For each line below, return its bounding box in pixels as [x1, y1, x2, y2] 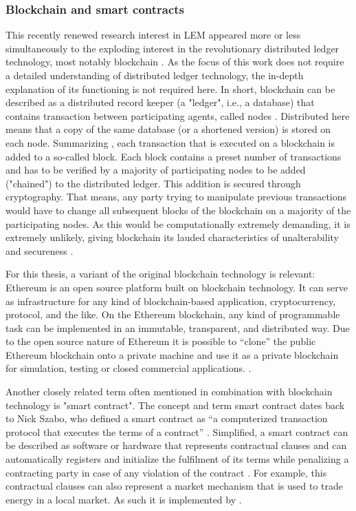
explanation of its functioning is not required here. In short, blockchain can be [5, 81, 335, 96]
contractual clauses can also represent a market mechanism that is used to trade [5, 479, 344, 493]
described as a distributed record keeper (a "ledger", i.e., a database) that [5, 95, 315, 109]
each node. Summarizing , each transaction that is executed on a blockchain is [5, 135, 335, 149]
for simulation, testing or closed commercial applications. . [5, 361, 252, 375]
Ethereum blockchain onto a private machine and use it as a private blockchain [5, 347, 339, 362]
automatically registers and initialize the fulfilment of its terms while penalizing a [5, 452, 349, 466]
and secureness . [5, 243, 74, 258]
